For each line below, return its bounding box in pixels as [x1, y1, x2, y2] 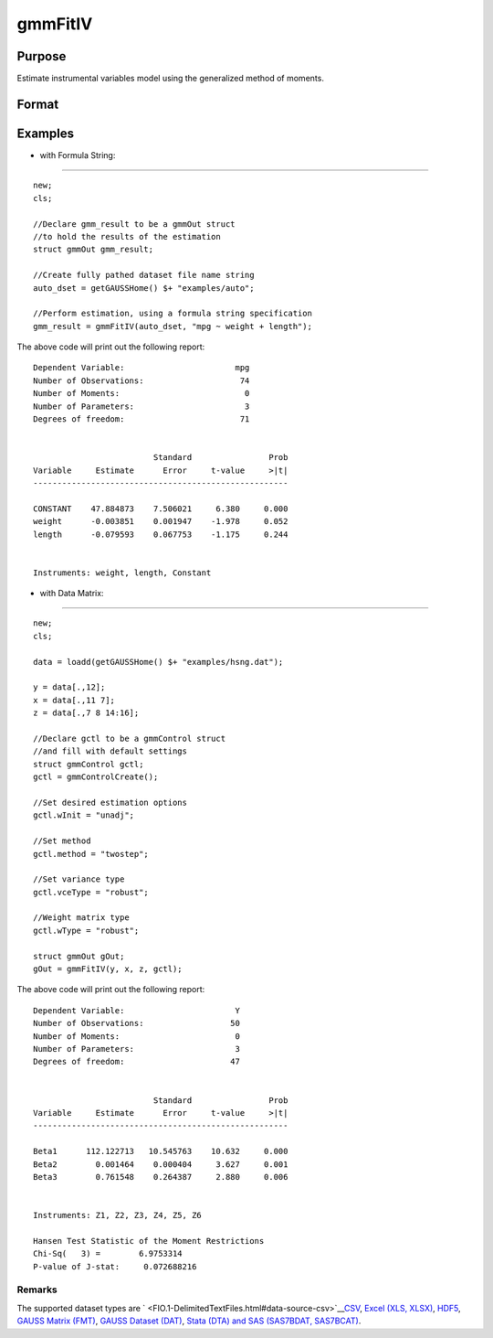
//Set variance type [33, 874, 125, 884]
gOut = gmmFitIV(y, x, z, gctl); [33, 964, 183, 974]
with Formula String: [39, 149, 116, 160]
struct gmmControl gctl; [33, 759, 144, 769]
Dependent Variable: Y [33, 1005, 241, 1015]
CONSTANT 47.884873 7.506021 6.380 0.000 [33, 503, 288, 514]
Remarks [16, 1283, 58, 1296]
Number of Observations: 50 [33, 1018, 241, 1029]
